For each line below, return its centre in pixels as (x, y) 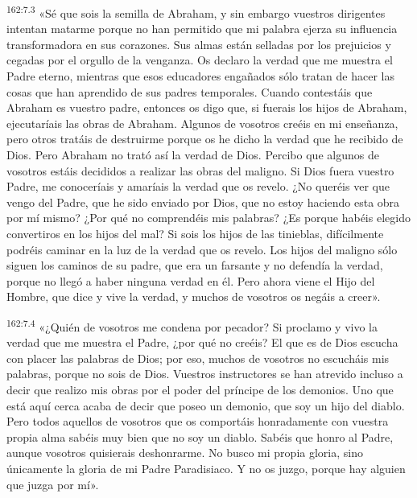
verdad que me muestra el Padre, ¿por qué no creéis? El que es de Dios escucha (202, 342)
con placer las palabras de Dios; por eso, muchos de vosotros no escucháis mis (198, 358)
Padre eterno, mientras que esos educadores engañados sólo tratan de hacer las (200, 76)
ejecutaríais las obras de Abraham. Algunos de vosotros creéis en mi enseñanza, (202, 123)
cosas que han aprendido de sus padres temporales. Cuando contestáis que (190, 91)
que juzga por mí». (53, 484)
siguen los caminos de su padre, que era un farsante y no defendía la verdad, (195, 265)
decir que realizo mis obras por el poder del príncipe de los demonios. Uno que (200, 389)
